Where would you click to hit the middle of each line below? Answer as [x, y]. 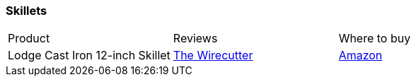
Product [29, 39]
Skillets [27, 11]
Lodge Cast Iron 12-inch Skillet [89, 55]
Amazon [360, 55]
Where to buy [375, 39]
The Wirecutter [213, 55]
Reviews [195, 39]
